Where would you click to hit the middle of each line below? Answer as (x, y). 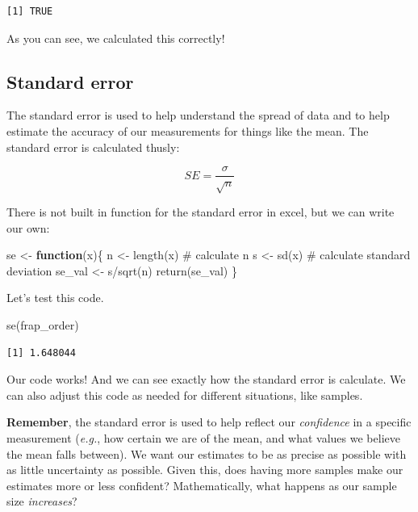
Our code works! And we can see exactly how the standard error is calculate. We (206, 379)
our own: (28, 227)
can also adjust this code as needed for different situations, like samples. (185, 394)
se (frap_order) (43, 324)
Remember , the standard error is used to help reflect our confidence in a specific (209, 422)
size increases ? (42, 501)
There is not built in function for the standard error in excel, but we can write (201, 212)
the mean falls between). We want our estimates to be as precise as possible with (207, 453)
